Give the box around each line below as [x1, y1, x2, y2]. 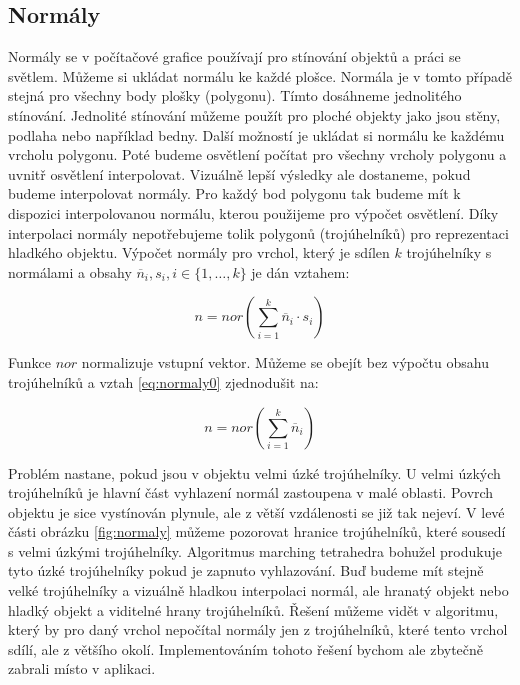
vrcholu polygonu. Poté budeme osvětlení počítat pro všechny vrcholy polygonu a [8, 144, 507, 165]
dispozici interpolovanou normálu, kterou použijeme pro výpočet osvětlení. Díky [8, 202, 499, 223]
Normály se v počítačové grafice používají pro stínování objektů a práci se [8, 46, 461, 67]
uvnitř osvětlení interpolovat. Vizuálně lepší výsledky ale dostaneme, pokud [8, 163, 471, 184]
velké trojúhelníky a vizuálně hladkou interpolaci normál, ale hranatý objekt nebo [8, 580, 509, 601]
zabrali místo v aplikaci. [8, 658, 156, 679]
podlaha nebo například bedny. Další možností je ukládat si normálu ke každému [8, 124, 505, 145]
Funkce [8, 352, 51, 373]
